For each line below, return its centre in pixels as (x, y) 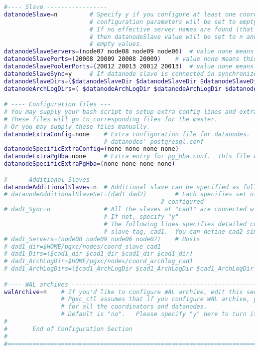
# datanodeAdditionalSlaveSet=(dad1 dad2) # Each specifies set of (131, 194)
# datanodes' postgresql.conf (154, 142)
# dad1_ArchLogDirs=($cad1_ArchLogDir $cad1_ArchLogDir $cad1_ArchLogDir (129, 269)
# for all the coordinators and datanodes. (134, 307)
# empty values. (116, 44)
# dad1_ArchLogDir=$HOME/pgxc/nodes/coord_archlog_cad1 (99, 261)
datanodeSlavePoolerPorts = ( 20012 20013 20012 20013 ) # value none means (129, 66)
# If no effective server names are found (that (172, 29)
